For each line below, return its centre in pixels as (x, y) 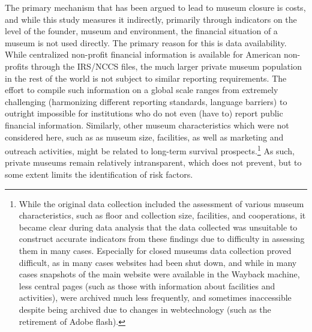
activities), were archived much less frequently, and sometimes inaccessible (155, 297)
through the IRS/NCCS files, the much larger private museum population (166, 66)
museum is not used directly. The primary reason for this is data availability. (146, 42)
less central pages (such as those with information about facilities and (147, 285)
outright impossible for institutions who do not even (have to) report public (144, 113)
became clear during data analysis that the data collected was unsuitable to (158, 227)
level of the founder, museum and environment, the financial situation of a (141, 31)
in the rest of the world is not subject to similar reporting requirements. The (146, 78)
